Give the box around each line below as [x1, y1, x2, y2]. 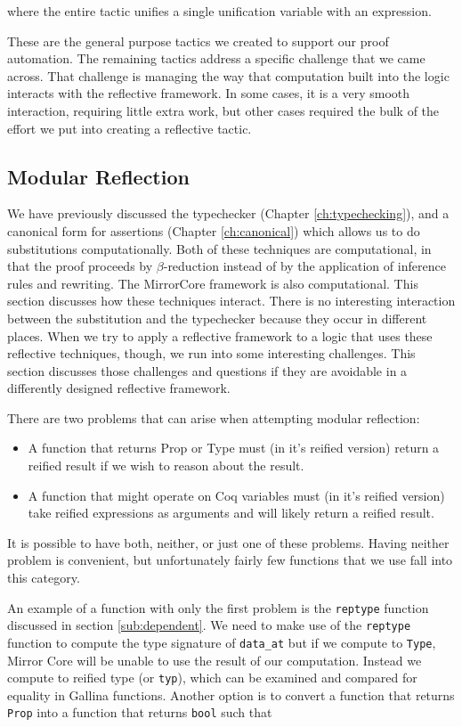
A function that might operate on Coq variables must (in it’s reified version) [28, 486, 445, 504]
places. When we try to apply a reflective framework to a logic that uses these [7, 326, 433, 345]
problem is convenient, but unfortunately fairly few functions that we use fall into [7, 551, 453, 569]
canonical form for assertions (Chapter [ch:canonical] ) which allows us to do [7, 221, 420, 240]
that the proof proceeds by [7, 257, 153, 275]
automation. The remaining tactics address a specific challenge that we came [7, 49, 426, 68]
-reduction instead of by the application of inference [163, 257, 446, 275]
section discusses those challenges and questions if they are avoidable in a [7, 361, 408, 380]
